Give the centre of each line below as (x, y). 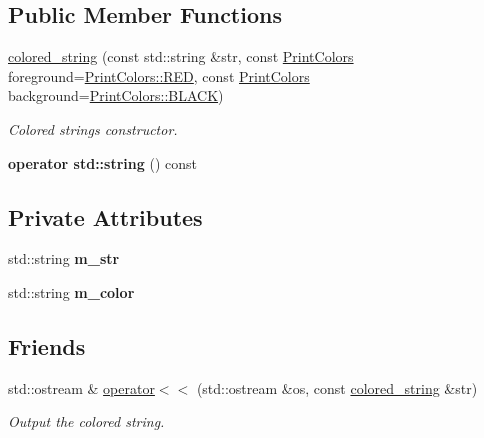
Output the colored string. (86, 421)
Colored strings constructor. (93, 128)
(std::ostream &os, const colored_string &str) (337, 387)
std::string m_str (64, 258)
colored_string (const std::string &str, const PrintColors (181, 56)
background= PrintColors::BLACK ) (116, 95)
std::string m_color (71, 291)
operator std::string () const (102, 162)
